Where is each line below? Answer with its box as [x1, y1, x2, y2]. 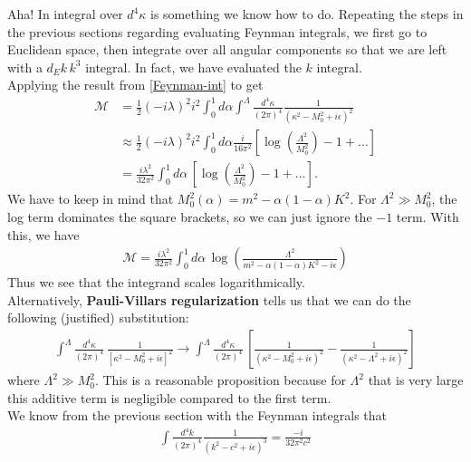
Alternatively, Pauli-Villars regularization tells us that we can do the [7, 290, 411, 309]
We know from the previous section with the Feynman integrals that [7, 406, 387, 425]
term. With [396, 207, 459, 226]
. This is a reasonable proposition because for [94, 371, 346, 390]
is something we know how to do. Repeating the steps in [150, 5, 464, 23]
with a [7, 57, 43, 76]
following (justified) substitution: [7, 308, 189, 327]
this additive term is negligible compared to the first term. [7, 388, 332, 407]
